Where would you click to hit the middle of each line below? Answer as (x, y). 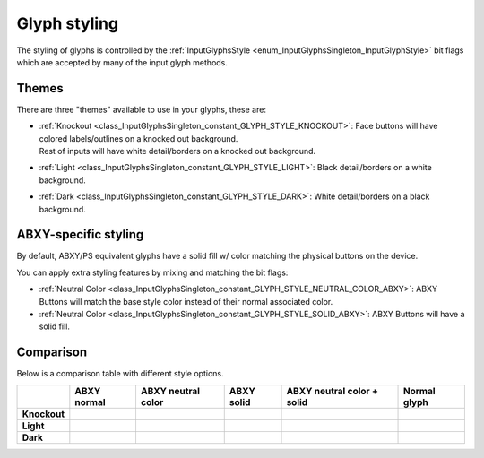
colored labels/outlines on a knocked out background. (138, 138)
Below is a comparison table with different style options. (120, 374)
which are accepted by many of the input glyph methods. (122, 62)
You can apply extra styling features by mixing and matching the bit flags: (152, 272)
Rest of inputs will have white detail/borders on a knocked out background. (177, 151)
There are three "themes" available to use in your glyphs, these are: (141, 109)
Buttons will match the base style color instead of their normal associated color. (186, 301)
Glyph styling (68, 23)
